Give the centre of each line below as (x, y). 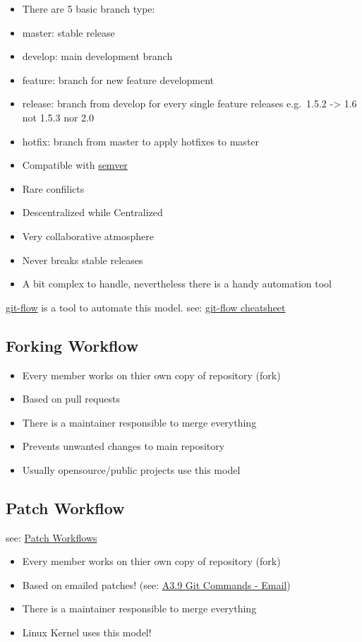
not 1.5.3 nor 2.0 (58, 117)
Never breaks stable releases (83, 260)
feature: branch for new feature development (118, 79)
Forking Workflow (72, 345)
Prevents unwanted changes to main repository (123, 446)
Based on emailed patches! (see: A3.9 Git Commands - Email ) (156, 584)
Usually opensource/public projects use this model (131, 469)
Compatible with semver (75, 165)
